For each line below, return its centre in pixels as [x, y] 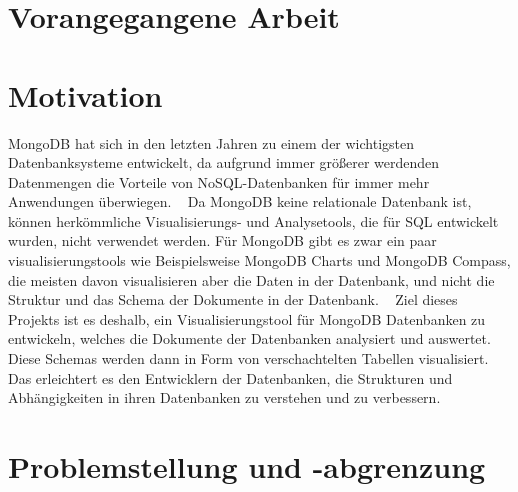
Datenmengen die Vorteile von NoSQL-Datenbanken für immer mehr [219, 181]
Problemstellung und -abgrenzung [247, 466]
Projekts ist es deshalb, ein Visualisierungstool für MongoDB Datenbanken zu [247, 318]
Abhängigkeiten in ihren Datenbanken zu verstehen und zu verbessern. [224, 397]
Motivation [85, 94]
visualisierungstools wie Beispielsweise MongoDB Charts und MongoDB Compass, [259, 260]
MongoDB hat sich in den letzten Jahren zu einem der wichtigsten [211, 142]
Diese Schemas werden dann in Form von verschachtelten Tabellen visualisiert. [248, 358]
